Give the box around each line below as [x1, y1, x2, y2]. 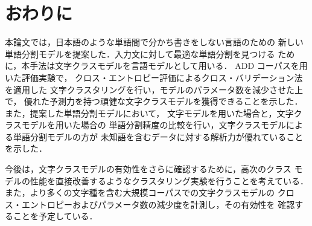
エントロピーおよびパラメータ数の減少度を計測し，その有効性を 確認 [21, 198, 295, 210]
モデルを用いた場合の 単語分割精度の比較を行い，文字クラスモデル [21, 118, 287, 131]
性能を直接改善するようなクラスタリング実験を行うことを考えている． [30, 174, 309, 187]
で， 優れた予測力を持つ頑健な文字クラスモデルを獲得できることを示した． [5, 95, 303, 108]
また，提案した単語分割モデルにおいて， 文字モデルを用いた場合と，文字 [5, 106, 294, 119]
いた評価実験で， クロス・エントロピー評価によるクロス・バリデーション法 [5, 71, 303, 83]
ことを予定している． [13, 210, 98, 222]
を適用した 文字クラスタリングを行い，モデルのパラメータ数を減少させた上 [5, 83, 303, 95]
